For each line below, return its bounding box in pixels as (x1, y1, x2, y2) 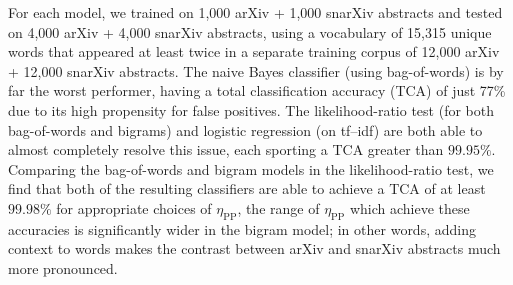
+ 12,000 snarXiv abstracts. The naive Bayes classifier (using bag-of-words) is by (8, 60, 504, 81)
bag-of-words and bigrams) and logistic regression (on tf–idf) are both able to (8, 119, 483, 140)
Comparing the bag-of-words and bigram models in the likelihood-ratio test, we (8, 158, 494, 179)
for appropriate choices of (56, 197, 212, 218)
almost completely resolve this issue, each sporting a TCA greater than (8, 139, 444, 160)
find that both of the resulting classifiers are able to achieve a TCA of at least (8, 178, 486, 199)
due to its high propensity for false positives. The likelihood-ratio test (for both (8, 99, 494, 120)
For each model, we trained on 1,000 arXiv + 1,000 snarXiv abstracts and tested (8, 2, 503, 22)
